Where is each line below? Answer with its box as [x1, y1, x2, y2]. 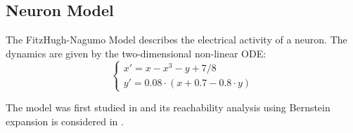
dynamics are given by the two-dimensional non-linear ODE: [6, 45, 267, 60]
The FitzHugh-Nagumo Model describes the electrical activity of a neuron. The [6, 32, 347, 47]
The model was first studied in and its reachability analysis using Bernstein [6, 100, 330, 115]
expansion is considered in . [6, 113, 124, 128]
